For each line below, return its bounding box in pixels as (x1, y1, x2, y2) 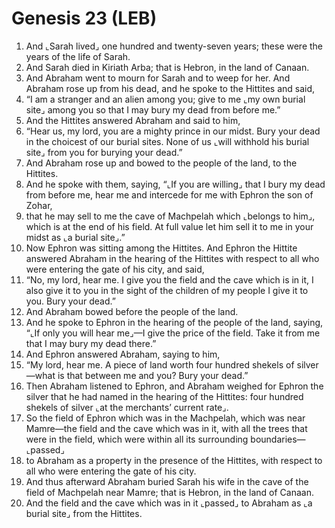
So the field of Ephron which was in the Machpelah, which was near (25, 412, 306, 424)
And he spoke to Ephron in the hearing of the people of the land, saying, (25, 316, 324, 328)
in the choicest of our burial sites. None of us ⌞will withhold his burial (25, 135, 310, 147)
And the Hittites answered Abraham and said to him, (25, 114, 241, 126)
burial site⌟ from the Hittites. (25, 507, 143, 519)
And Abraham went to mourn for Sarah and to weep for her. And (25, 72, 291, 84)
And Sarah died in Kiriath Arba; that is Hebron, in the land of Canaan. (25, 61, 310, 73)
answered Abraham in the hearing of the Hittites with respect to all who (25, 252, 320, 264)
